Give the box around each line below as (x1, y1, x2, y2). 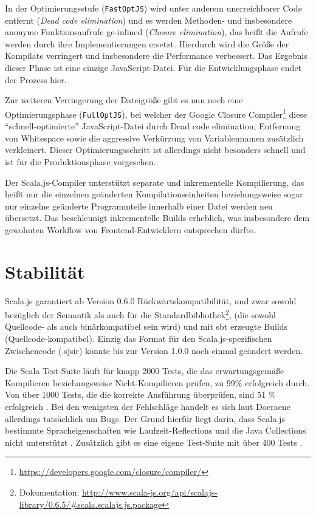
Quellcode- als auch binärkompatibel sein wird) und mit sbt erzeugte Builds (5, 320, 287, 333)
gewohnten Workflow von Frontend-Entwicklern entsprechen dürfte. (5, 223, 256, 236)
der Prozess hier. (5, 73, 67, 86)
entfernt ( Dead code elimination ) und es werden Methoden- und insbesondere (5, 13, 292, 26)
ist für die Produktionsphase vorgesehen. (5, 155, 156, 168)
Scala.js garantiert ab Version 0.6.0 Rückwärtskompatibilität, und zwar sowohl (5, 294, 297, 307)
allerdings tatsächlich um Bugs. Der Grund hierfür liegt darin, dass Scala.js (5, 412, 285, 425)
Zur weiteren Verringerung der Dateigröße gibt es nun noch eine (5, 94, 243, 106)
